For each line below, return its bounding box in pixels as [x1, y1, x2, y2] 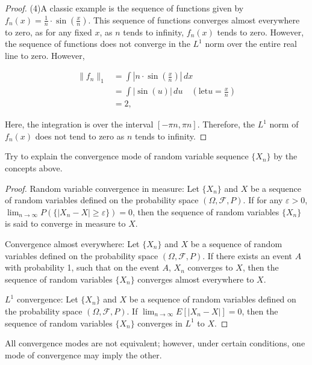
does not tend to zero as [35, 129, 125, 142]
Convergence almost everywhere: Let [5, 238, 140, 250]
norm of [269, 118, 299, 130]
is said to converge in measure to [5, 217, 126, 230]
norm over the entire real [205, 37, 298, 50]
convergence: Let [16, 293, 78, 305]
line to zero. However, [5, 49, 85, 61]
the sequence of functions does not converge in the [5, 37, 190, 50]
